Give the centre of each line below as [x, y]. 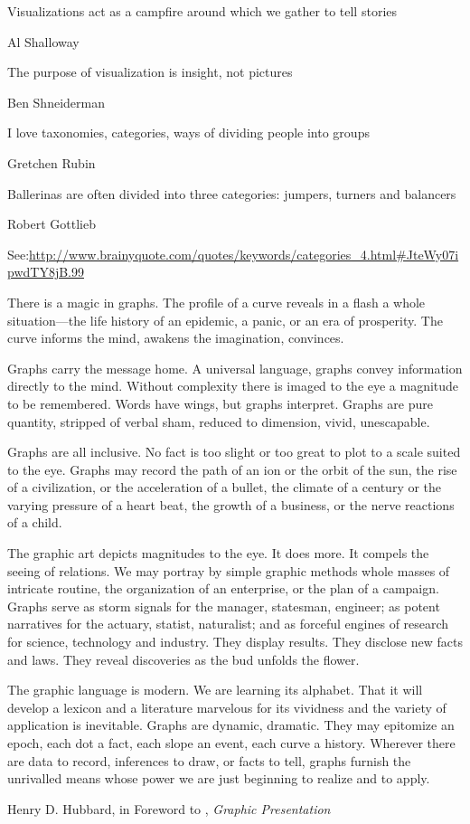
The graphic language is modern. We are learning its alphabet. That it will [215, 690]
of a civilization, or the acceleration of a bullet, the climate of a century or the [225, 487]
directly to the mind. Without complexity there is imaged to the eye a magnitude [233, 386]
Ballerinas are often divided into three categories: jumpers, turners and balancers [232, 193]
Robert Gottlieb [52, 224]
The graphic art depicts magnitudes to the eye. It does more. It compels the [218, 553]
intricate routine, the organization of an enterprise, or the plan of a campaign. [223, 588]
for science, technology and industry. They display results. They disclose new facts [235, 642]
